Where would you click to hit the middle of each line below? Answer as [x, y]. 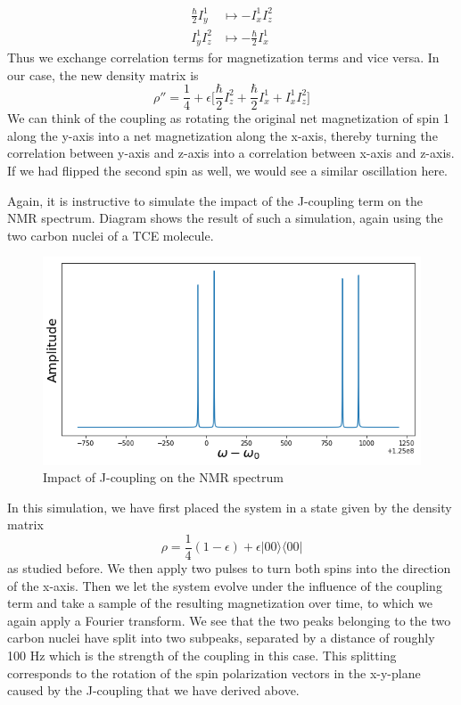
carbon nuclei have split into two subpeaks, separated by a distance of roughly [221, 638]
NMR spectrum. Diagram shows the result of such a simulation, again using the [225, 218]
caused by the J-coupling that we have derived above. [153, 690]
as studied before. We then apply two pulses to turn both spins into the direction [229, 568]
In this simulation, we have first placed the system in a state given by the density [230, 507]
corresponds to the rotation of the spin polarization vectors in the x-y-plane [214, 672]
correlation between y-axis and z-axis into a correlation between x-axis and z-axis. [231, 153]
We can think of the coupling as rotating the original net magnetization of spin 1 [229, 118]
